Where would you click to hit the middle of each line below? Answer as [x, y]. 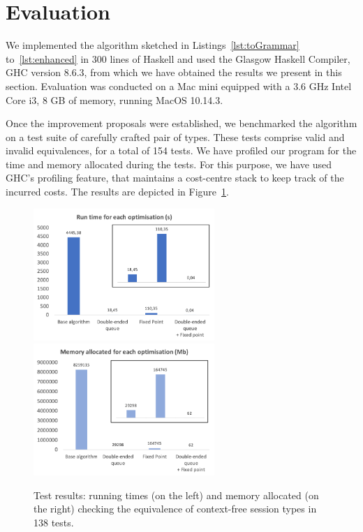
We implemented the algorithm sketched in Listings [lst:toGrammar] [153, 45]
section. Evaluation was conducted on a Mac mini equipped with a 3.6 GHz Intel [179, 86]
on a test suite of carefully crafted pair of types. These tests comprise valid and [175, 136]
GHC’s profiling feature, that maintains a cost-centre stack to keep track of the [175, 178]
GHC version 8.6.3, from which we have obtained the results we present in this [174, 72]
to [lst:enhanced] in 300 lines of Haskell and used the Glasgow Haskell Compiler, [178, 58]
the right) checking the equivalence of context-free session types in [175, 509]
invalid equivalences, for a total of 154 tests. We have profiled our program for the [181, 150]
